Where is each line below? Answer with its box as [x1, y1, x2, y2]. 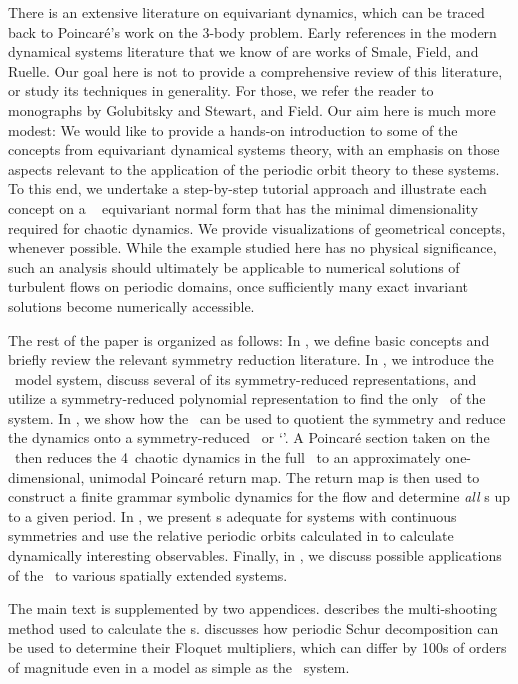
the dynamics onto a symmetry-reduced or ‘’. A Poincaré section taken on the [8, 427, 490, 448]
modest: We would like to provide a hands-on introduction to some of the [8, 119, 458, 140]
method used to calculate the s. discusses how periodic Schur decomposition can [8, 617, 499, 638]
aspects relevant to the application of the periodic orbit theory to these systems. [8, 158, 500, 179]
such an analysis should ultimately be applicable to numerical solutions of [8, 256, 460, 277]
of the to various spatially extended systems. [8, 564, 288, 585]
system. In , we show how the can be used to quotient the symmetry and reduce [8, 407, 506, 428]
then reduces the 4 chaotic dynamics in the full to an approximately [14, 447, 441, 468]
